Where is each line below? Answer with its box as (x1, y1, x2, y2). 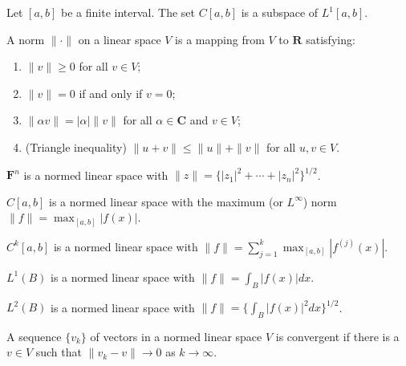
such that (35, 344, 82, 360)
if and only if (79, 84, 143, 101)
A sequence (6, 327, 62, 344)
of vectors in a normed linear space (90, 327, 262, 344)
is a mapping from (175, 31, 265, 47)
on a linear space (78, 31, 161, 47)
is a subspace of (241, 4, 319, 20)
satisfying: (306, 31, 355, 47)
